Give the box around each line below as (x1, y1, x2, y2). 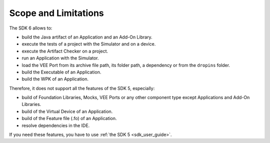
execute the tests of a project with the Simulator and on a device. (21, 41, 156, 47)
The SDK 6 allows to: (9, 25, 52, 31)
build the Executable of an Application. (21, 69, 101, 75)
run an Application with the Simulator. (21, 55, 99, 61)
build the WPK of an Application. (21, 76, 89, 82)
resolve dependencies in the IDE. (21, 122, 90, 128)
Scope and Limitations (9, 7, 104, 18)
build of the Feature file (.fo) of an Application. (21, 115, 117, 121)
